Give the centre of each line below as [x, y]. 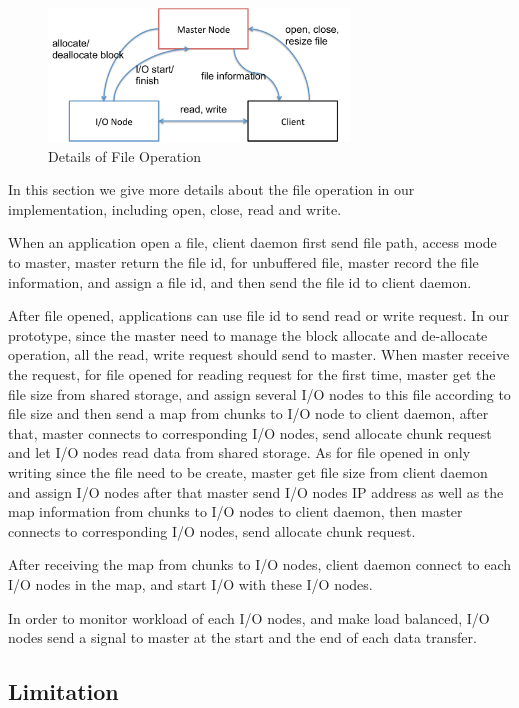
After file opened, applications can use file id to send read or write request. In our [259, 315]
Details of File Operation [124, 155]
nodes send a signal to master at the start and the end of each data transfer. [242, 637]
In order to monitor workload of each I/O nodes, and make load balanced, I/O [249, 617]
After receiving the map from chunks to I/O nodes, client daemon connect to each [260, 564]
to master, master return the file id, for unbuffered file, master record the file [243, 262]
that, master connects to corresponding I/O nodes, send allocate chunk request [250, 432]
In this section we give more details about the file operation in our [211, 189]
